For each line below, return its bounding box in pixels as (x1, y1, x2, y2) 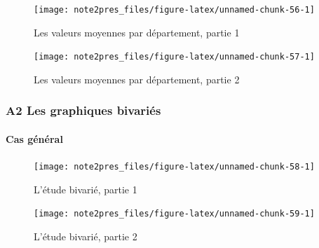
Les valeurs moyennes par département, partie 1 (34, 25, 240, 39)
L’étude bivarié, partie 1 (34, 181, 137, 196)
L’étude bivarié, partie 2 (34, 229, 137, 244)
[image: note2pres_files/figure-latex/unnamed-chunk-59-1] (34, 209, 315, 219)
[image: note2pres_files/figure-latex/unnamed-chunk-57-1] (34, 52, 315, 62)
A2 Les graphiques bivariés (6, 102, 161, 119)
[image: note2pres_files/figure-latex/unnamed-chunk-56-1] (34, 5, 315, 15)
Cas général (6, 131, 63, 146)
